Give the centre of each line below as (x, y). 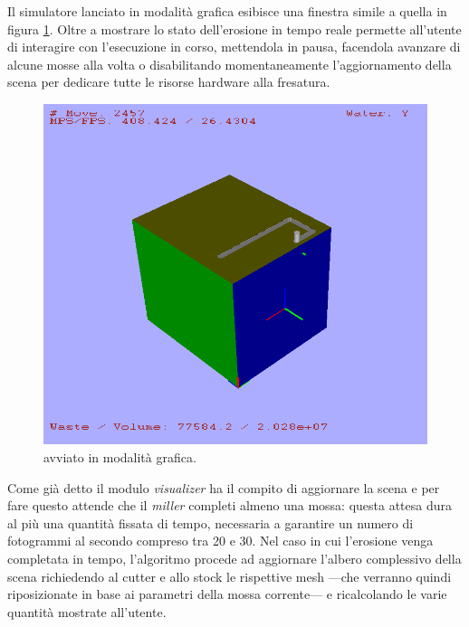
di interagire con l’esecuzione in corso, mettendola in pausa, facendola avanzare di (234, 47)
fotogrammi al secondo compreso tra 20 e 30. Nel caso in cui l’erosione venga (220, 541)
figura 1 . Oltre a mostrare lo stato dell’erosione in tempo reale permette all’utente (234, 28)
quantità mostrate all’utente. (87, 611)
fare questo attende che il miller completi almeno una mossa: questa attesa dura (230, 505)
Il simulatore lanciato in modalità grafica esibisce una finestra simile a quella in (227, 11)
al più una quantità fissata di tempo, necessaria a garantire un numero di (211, 522)
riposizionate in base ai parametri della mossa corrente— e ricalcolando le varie (227, 594)
